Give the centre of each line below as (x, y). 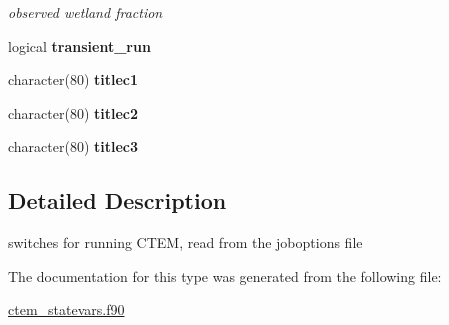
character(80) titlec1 (73, 79)
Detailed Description (117, 200)
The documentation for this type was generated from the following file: (225, 275)
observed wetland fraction (85, 12)
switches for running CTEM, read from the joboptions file (185, 242)
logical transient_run (79, 45)
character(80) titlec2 (73, 112)
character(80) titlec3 (73, 146)
